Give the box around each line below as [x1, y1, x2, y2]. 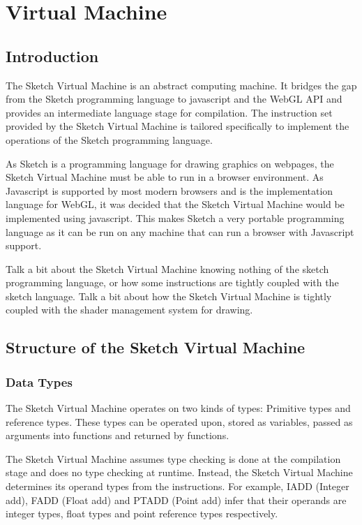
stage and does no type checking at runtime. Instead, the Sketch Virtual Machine [6, 465, 353, 480]
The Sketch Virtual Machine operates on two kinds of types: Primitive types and [6, 401, 351, 415]
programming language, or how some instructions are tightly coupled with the [6, 275, 339, 290]
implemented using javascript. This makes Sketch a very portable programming [6, 210, 345, 225]
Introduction [6, 45, 99, 66]
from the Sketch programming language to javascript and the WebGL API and [6, 91, 342, 106]
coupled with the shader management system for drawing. [6, 302, 253, 317]
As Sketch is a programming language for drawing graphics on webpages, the [6, 156, 334, 170]
